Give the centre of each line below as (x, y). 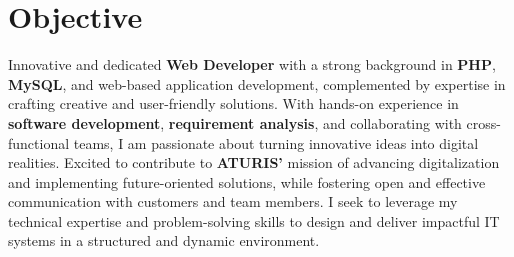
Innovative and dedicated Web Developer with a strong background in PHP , (252, 64)
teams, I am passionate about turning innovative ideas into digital (276, 142)
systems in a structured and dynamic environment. (164, 240)
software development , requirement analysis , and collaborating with (235, 122)
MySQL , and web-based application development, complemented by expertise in (257, 83)
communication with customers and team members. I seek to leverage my (233, 201)
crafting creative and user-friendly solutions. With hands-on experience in (233, 103)
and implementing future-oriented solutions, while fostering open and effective (247, 181)
